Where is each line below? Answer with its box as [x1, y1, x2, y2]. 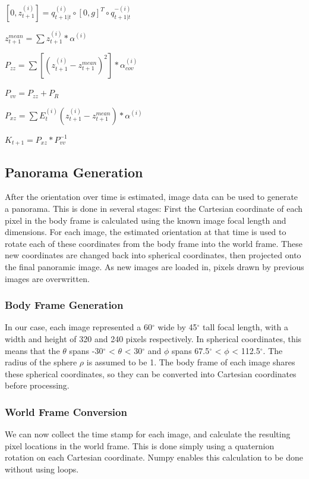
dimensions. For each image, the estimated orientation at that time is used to [5, 226, 286, 238]
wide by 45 [157, 321, 197, 333]
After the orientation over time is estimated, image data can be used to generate [5, 190, 298, 203]
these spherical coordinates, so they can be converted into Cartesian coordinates [5, 367, 297, 380]
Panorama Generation [5, 162, 143, 181]
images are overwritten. [5, 272, 90, 284]
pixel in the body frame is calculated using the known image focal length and [5, 214, 286, 226]
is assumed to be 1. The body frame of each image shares [86, 356, 295, 368]
